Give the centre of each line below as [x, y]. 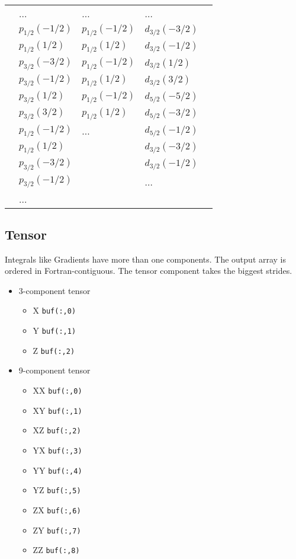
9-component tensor [54, 370]
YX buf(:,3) [57, 450]
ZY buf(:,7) [57, 530]
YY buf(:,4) [57, 470]
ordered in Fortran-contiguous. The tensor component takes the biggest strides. [149, 271]
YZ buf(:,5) [57, 490]
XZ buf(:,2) [57, 430]
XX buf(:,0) [57, 390]
